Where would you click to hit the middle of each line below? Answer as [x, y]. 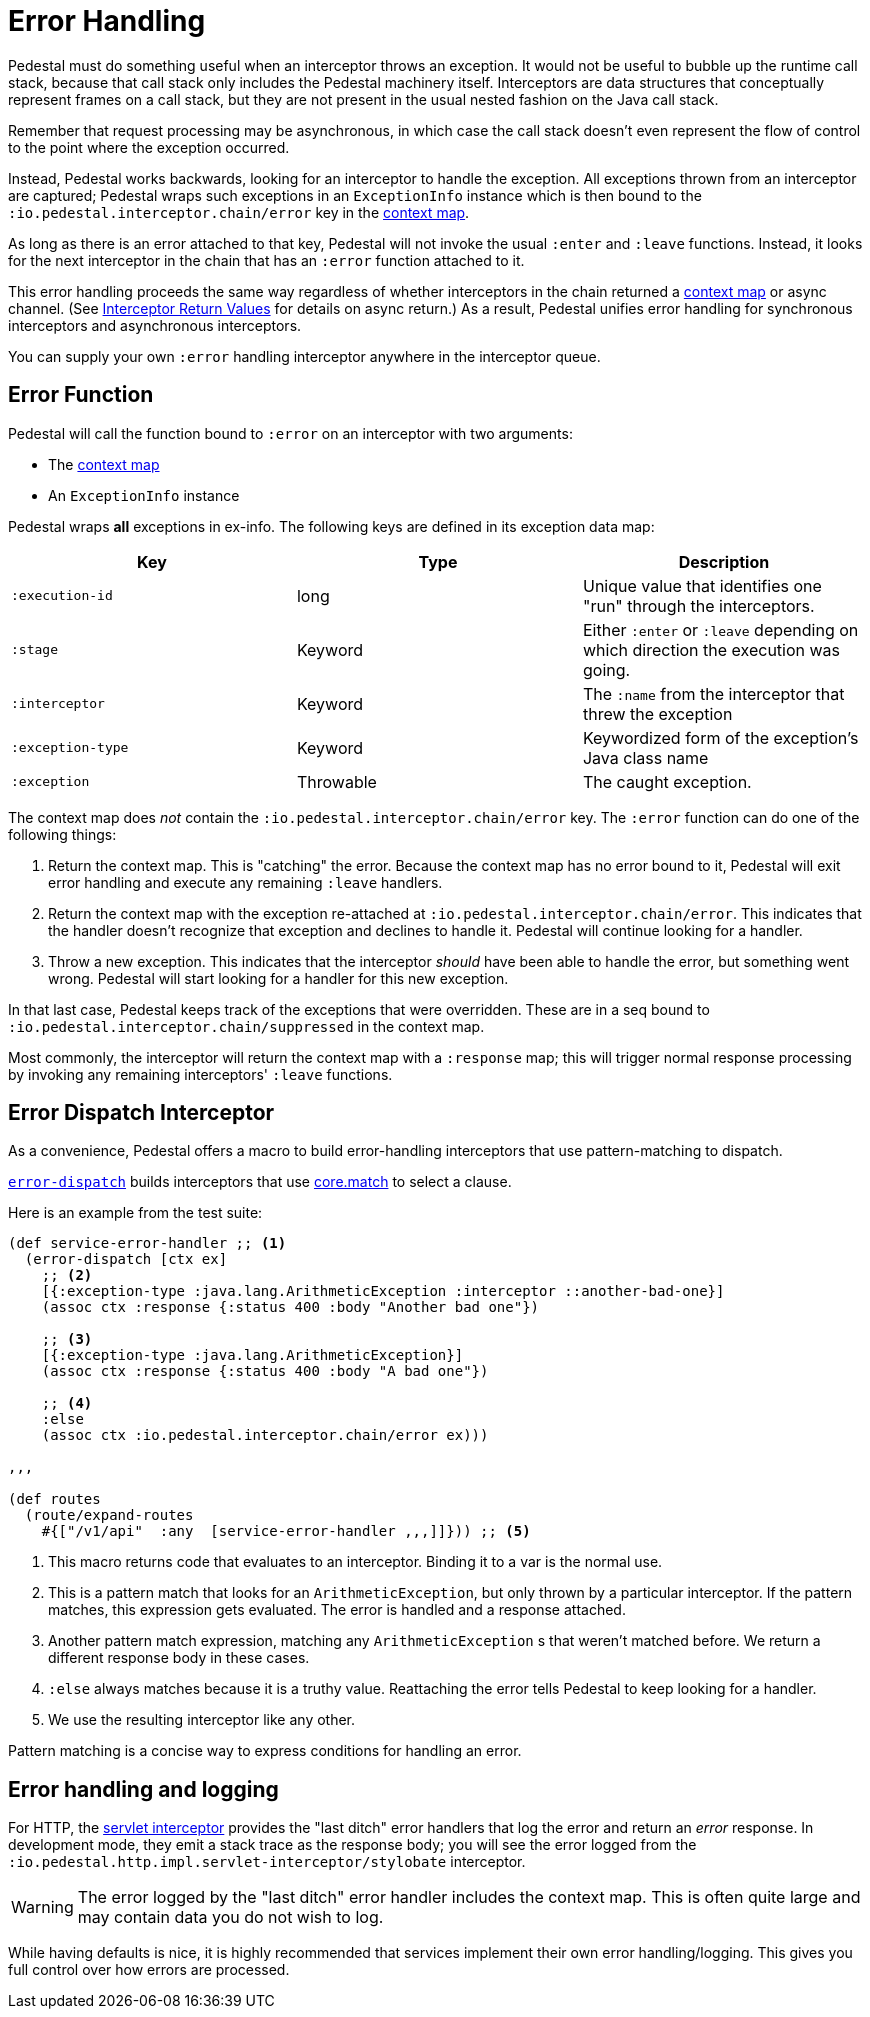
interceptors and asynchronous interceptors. [155, 325]
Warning [42, 1907]
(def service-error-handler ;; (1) [147, 1243]
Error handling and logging [143, 1789]
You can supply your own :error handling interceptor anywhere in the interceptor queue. [304, 356]
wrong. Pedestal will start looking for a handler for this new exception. [278, 978]
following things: [62, 834]
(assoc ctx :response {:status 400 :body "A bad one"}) [265, 1371]
